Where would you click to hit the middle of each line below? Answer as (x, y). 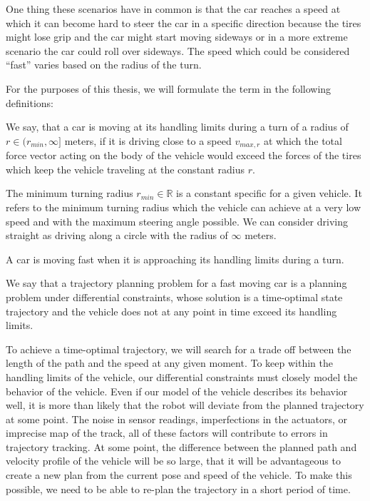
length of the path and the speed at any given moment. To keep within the (169, 363)
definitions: (30, 102)
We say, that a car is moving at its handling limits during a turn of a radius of (177, 127)
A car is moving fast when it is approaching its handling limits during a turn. (175, 259)
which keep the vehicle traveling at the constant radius (125, 169)
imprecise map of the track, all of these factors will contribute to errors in (167, 433)
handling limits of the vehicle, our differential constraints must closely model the (182, 376)
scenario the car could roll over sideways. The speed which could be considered (178, 50)
